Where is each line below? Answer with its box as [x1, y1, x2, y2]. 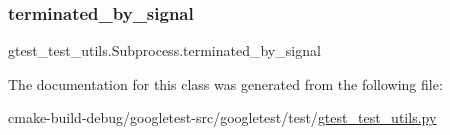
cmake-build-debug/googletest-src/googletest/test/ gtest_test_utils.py [8, 107, 437, 128]
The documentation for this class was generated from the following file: [8, 73, 443, 94]
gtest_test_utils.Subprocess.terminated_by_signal [8, 40, 321, 61]
